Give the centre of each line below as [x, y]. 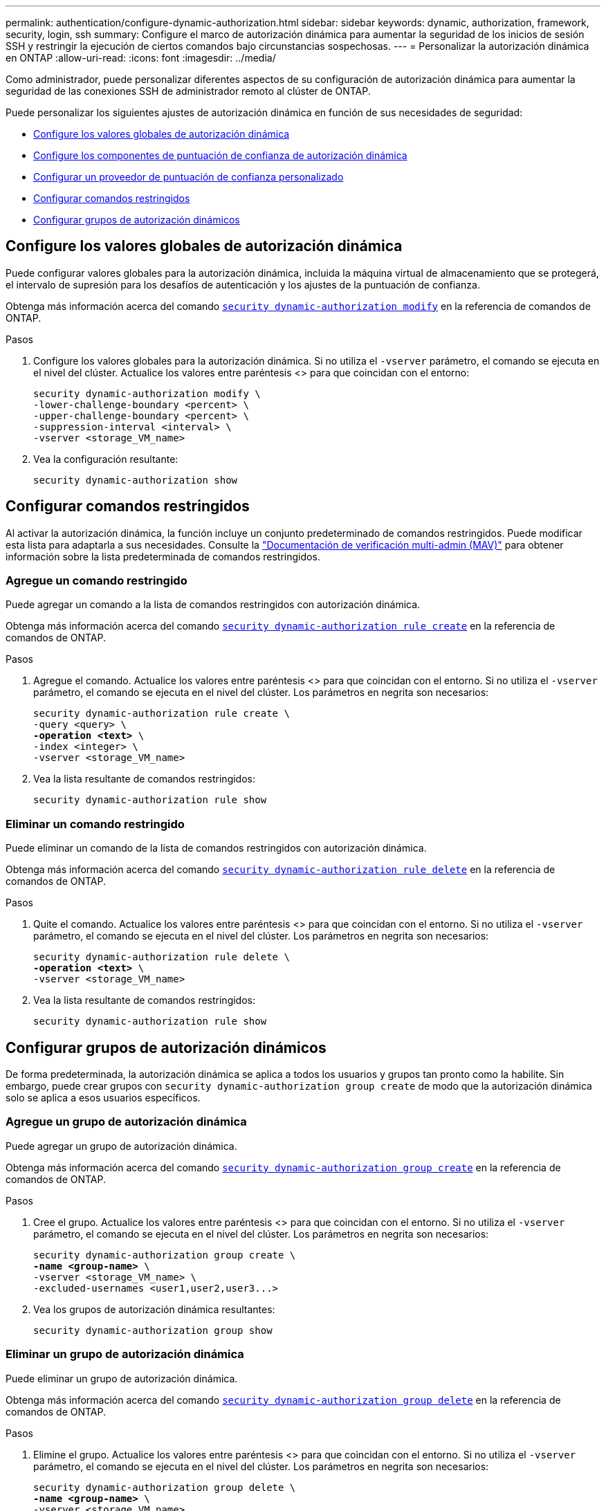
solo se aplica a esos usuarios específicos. [103, 1098]
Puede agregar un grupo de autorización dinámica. [121, 1146]
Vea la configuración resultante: [106, 459]
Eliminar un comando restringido [95, 824]
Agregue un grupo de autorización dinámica [126, 1122]
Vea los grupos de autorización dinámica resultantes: [154, 1309]
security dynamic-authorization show [136, 480]
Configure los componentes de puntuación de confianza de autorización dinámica [220, 155]
